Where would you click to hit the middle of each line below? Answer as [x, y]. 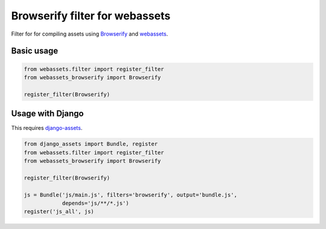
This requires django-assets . [47, 128]
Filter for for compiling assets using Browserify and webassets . [90, 34]
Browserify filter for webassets [91, 16]
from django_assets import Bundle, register [91, 144]
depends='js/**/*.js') [95, 203]
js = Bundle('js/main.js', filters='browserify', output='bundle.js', [131, 195]
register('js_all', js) [59, 212]
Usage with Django [47, 114]
